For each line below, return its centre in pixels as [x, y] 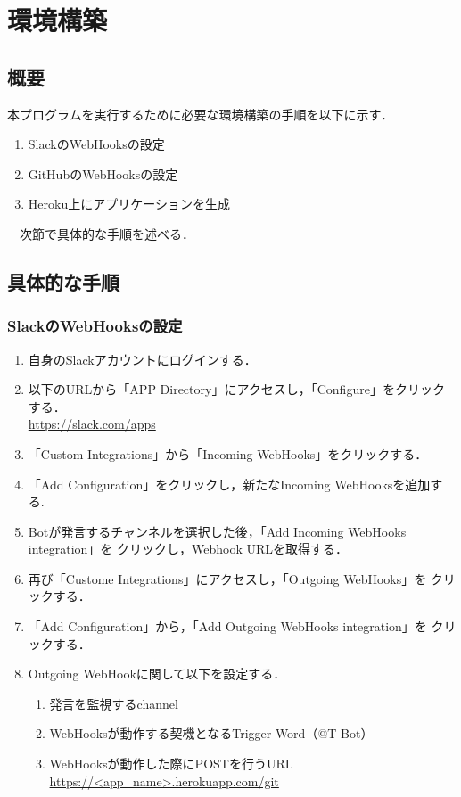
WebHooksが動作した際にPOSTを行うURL [171, 764]
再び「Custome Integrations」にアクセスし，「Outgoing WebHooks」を [227, 578]
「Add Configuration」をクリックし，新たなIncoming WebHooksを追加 [229, 484]
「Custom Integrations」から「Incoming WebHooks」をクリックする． [228, 453]
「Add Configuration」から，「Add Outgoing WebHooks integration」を [227, 626]
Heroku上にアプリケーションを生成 [129, 204]
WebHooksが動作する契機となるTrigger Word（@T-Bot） [211, 733]
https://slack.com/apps [92, 424]
